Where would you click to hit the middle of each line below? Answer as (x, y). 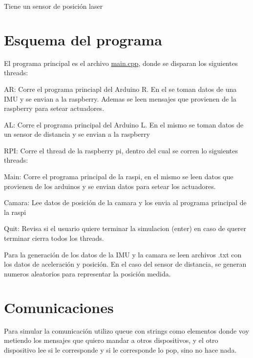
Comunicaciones (59, 307)
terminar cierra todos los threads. (54, 238)
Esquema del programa (83, 39)
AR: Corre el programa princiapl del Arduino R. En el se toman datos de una (120, 89)
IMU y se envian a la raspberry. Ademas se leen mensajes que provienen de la (120, 98)
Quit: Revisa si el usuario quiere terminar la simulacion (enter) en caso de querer (125, 228)
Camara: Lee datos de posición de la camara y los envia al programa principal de (125, 202)
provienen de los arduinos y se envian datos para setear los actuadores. (110, 186)
